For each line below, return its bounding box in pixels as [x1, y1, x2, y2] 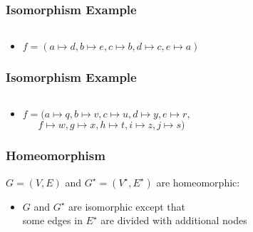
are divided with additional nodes [100, 213, 247, 228]
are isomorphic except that [68, 199, 185, 213]
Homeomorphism [6, 147, 105, 164]
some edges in [22, 213, 83, 228]
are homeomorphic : [156, 174, 240, 189]
